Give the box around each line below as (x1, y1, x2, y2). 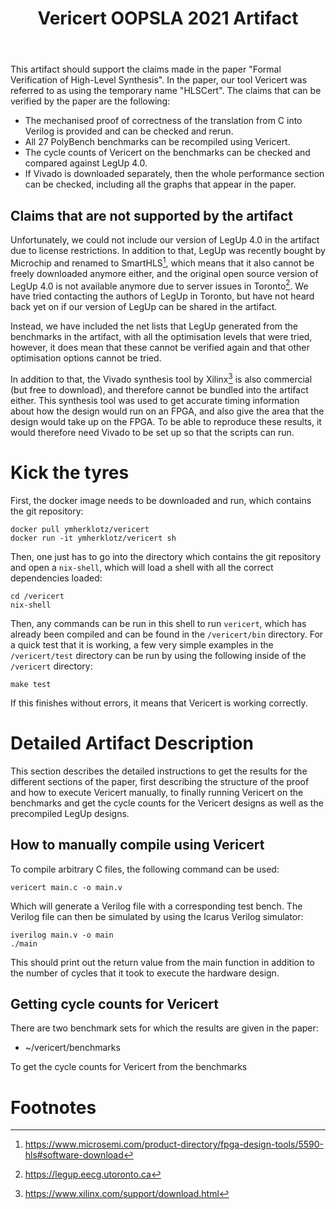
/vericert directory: (10, 660, 93, 672)
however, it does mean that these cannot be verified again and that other (10, 342, 310, 354)
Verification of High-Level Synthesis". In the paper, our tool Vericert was (10, 74, 308, 86)
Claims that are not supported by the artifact (10, 207, 293, 224)
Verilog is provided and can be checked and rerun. (24, 125, 234, 137)
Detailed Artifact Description (10, 732, 254, 755)
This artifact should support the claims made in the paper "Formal (10, 63, 282, 76)
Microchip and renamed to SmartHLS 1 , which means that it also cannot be (10, 255, 315, 269)
